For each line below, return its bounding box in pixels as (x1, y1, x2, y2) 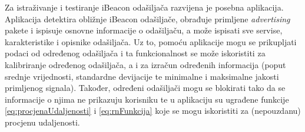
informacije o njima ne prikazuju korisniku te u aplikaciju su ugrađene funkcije (5, 93, 289, 105)
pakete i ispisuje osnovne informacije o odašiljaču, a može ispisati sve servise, (5, 24, 283, 36)
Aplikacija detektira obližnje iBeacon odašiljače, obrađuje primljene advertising (5, 12, 290, 25)
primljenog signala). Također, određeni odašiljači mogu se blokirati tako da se (5, 82, 286, 94)
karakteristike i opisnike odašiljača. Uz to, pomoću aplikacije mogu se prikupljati (5, 35, 297, 48)
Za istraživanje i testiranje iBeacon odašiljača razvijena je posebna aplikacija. (5, 1, 284, 13)
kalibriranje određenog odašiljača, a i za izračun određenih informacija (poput (5, 58, 286, 70)
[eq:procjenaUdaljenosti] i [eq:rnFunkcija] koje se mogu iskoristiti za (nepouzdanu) (5, 104, 301, 117)
